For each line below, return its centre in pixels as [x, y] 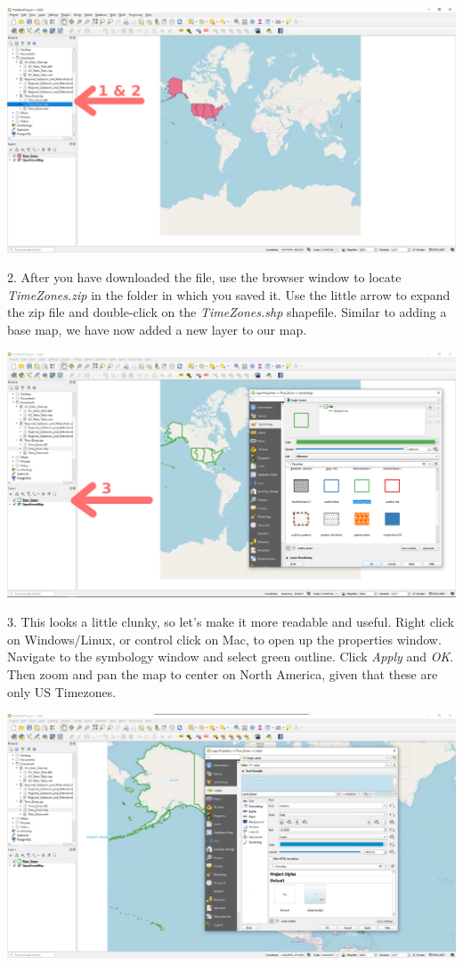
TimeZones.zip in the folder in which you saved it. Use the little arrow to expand [229, 294]
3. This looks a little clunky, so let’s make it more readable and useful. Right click [231, 622]
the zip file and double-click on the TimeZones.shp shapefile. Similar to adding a [227, 312]
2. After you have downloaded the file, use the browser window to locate [204, 277]
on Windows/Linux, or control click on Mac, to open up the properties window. [224, 639]
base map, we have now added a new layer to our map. [157, 329]
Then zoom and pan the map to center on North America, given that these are [223, 674]
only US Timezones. [62, 691]
